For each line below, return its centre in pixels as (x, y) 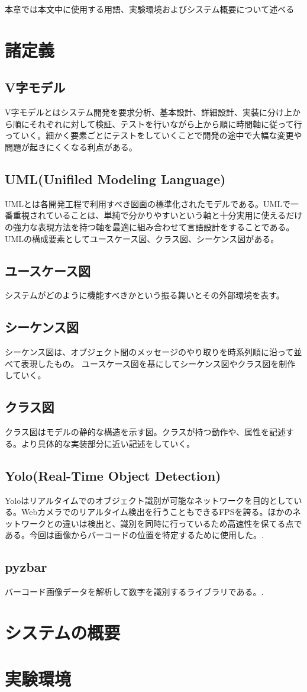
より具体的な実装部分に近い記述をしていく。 (108, 443)
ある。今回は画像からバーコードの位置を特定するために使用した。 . (134, 535)
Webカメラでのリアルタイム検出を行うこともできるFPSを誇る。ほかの (157, 512)
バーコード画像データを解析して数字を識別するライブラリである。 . (134, 592)
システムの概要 (63, 632)
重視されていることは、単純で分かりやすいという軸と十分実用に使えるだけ (158, 215)
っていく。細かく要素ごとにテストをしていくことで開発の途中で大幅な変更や (153, 135)
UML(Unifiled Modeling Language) (115, 178)
